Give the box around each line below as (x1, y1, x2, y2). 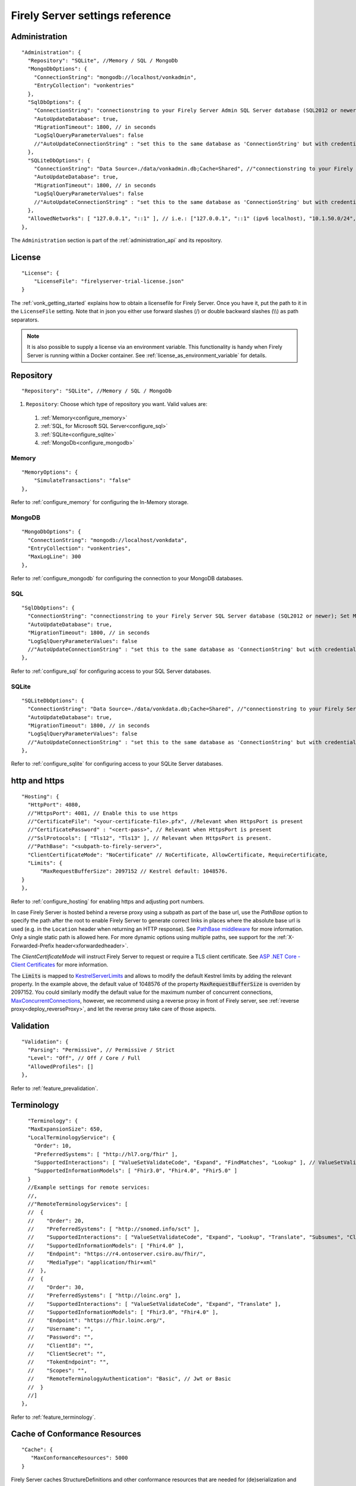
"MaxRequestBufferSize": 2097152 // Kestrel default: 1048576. (40, 868, 228, 875)
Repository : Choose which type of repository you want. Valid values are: (26, 401, 208, 408)
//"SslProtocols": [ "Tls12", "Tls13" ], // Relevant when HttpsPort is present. (27, 835, 272, 841)
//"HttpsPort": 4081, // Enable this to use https (27, 810, 178, 817)
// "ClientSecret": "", (27, 1350, 106, 1357)
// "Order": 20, (27, 1217, 84, 1224)
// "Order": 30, (27, 1284, 84, 1290)
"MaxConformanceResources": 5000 (30, 1454, 128, 1462)
